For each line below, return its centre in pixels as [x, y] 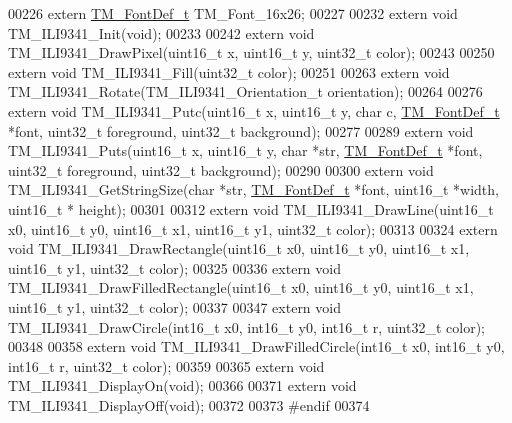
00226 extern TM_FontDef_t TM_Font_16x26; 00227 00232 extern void [233, 13]
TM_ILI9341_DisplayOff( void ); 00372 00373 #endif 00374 [189, 404]
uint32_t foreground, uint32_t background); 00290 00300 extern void [221, 169]
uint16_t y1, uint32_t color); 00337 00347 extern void [175, 306]
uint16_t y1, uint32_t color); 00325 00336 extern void [175, 267]
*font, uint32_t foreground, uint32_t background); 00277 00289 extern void [241, 130]
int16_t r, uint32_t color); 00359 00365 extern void [166, 365]
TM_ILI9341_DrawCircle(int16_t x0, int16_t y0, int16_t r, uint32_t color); [246, 326]
